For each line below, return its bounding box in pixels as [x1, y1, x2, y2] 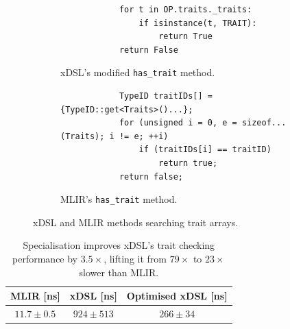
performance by [12, 252, 78, 266]
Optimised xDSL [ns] [126, 289, 228, 303]
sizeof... [241, 118, 287, 128]
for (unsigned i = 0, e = [119, 118, 237, 128]
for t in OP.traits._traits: [119, 5, 252, 14]
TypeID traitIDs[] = [119, 91, 213, 101]
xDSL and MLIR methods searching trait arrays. [33, 215, 239, 229]
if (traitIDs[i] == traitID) [138, 145, 271, 155]
